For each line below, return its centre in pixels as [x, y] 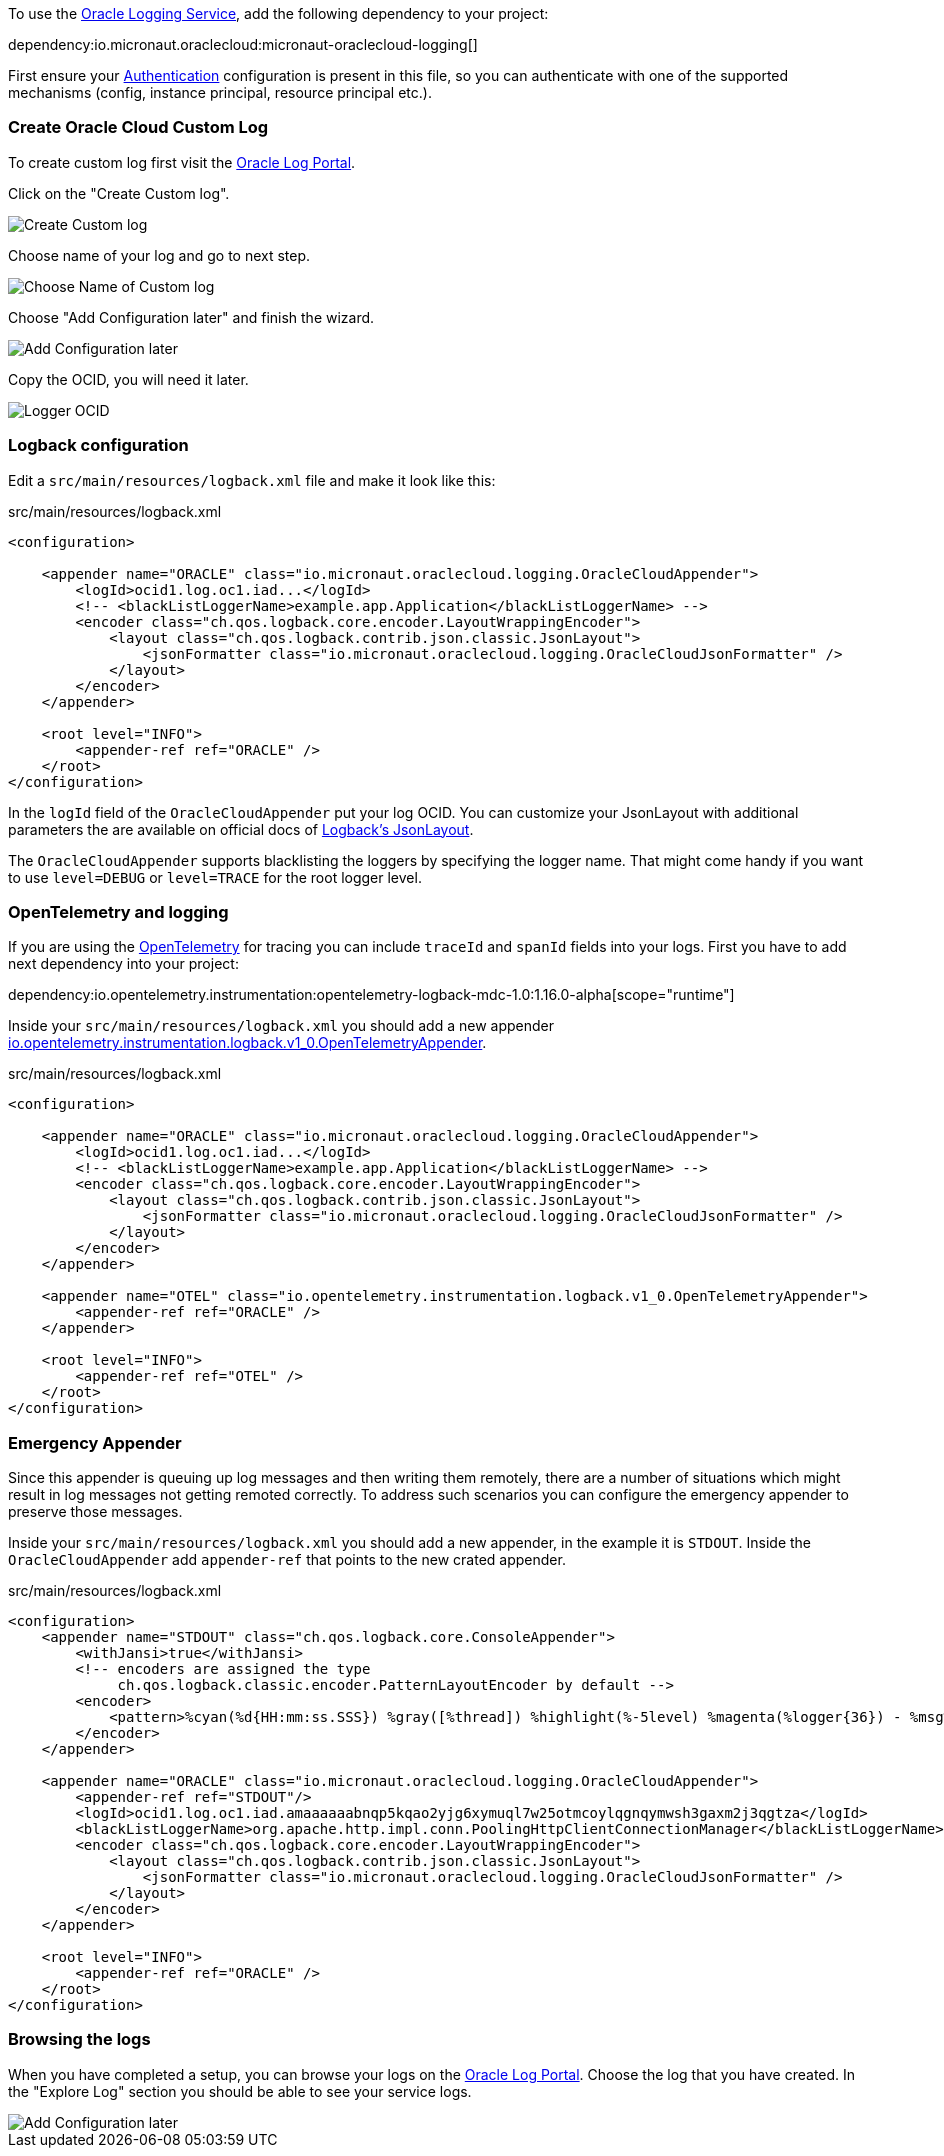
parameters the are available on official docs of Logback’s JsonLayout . [241, 829]
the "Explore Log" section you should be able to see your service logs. [240, 2091]
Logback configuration [98, 445]
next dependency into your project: [123, 964]
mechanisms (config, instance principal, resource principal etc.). [220, 92]
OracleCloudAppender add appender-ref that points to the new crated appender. [287, 1559]
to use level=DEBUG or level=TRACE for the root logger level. [215, 877]
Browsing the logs [79, 2039]
